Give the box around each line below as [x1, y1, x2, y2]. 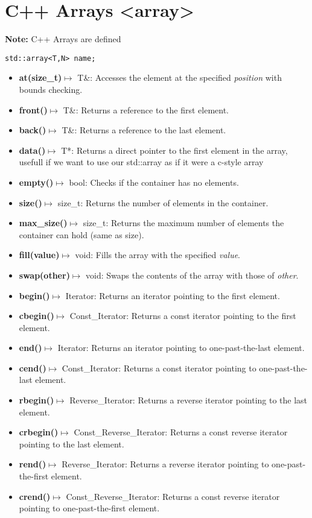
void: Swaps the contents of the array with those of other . [85, 268, 299, 281]
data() [19, 144, 46, 156]
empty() [19, 175, 54, 188]
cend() [19, 361, 46, 374]
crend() [19, 490, 51, 502]
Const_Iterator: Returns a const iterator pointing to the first [69, 309, 296, 322]
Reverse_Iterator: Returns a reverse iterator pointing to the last [69, 394, 308, 406]
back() [19, 124, 46, 136]
